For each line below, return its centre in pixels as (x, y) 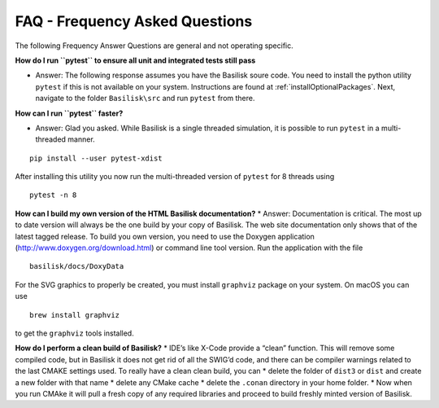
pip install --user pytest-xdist (96, 158)
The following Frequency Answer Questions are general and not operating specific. (154, 46)
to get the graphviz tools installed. (74, 333)
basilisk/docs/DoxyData (77, 266)
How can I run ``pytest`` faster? (69, 113)
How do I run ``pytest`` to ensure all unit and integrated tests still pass (135, 60)
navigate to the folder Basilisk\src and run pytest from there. (145, 99)
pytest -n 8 (53, 195)
